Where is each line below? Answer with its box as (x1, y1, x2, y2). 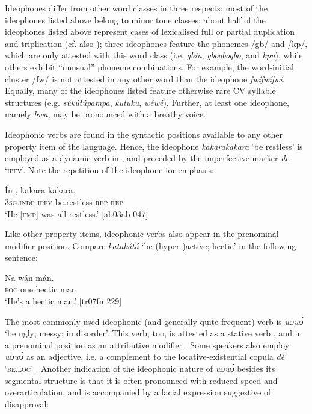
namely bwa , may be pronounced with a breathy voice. (5, 108, 206, 120)
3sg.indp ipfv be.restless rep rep (5, 195, 124, 208)
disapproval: (5, 397, 49, 410)
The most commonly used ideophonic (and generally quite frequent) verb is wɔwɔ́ (5, 315, 304, 327)
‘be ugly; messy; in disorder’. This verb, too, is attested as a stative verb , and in (5, 327, 302, 339)
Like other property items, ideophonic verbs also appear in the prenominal (5, 227, 279, 240)
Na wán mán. (5, 271, 54, 283)
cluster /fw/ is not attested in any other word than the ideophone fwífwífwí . (5, 72, 285, 85)
